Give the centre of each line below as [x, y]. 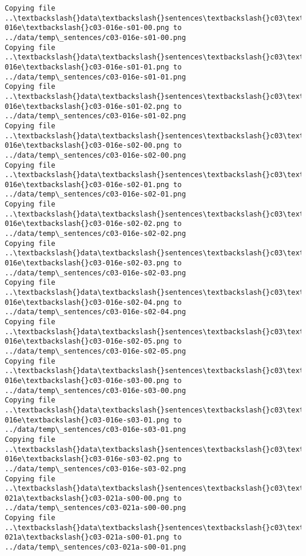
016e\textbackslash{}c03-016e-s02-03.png [87, 263]
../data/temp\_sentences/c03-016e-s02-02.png [95, 234]
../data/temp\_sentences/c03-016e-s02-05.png [95, 351]
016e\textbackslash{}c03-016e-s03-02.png [87, 459]
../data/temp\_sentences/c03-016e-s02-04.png [95, 312]
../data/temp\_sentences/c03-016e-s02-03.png [95, 273]
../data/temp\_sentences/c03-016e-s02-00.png [95, 155]
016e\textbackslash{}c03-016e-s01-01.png [87, 67]
